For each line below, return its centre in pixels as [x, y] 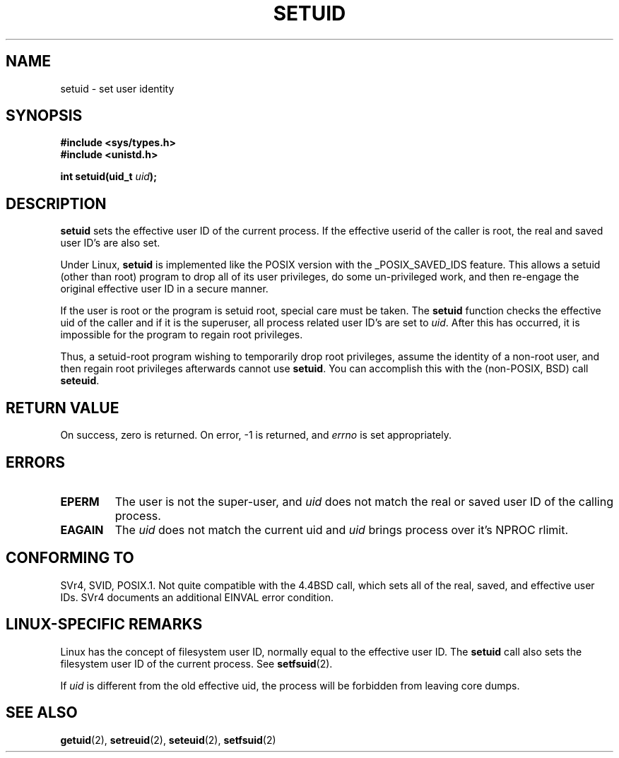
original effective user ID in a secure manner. [164, 289]
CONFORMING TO [70, 558]
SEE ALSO [42, 713]
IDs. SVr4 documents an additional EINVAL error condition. [197, 597]
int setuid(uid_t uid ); [108, 177]
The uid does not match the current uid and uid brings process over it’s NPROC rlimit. [342, 529]
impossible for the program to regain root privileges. [182, 335]
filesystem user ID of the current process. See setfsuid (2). [196, 663]
